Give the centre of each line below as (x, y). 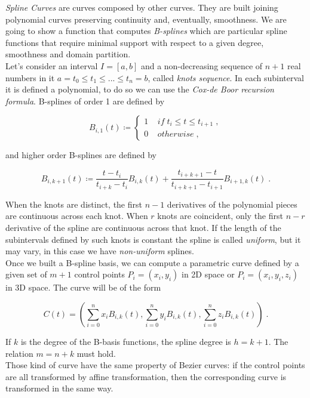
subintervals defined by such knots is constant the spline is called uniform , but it (153, 239)
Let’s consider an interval (52, 65)
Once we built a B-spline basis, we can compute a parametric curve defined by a (152, 262)
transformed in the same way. (59, 388)
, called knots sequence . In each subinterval (226, 77)
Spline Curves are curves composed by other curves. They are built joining (142, 7)
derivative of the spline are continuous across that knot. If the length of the (143, 228)
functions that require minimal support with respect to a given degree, (135, 42)
